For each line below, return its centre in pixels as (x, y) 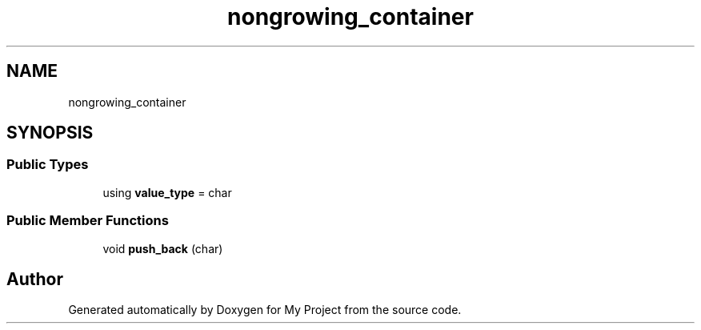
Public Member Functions (88, 221)
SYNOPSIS (50, 133)
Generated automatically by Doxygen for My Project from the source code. (265, 310)
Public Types (48, 165)
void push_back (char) (163, 248)
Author (35, 279)
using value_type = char (167, 192)
